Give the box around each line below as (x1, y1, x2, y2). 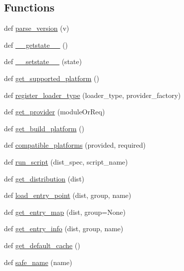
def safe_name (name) (4, 257, 72, 267)
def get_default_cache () (4, 240, 80, 250)
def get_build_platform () (4, 123, 84, 133)
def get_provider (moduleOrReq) (4, 106, 105, 117)
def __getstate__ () (4, 39, 68, 50)
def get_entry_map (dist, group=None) (4, 206, 126, 217)
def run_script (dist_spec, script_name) (4, 156, 128, 167)
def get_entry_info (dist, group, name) (4, 223, 123, 234)
